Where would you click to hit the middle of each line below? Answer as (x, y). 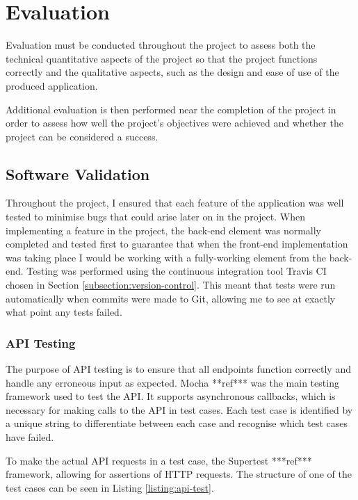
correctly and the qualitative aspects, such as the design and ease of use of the (172, 72)
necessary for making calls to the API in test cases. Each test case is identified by (179, 409)
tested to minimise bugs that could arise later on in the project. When (155, 217)
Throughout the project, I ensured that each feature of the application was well (175, 203)
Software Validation (78, 174)
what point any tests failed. (64, 312)
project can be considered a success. (82, 136)
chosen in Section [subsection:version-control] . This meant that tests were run (171, 285)
